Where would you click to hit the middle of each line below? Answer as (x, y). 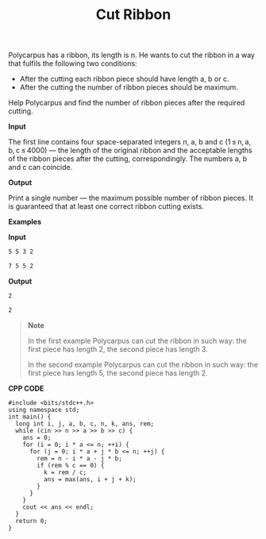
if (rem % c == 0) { (71, 465)
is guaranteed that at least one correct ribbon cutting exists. (106, 206)
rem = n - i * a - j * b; (80, 458)
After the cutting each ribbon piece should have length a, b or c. (124, 79)
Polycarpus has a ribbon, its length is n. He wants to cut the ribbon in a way (132, 55)
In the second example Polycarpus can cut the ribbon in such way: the (143, 364)
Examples (25, 222)
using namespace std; (44, 410)
